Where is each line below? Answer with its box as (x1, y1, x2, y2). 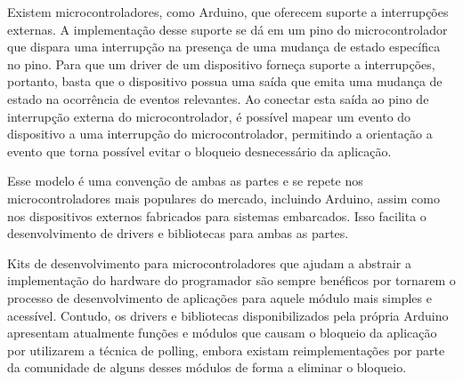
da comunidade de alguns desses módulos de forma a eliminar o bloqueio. (7, 358, 407, 377)
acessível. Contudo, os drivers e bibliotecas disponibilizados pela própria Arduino (7, 306, 449, 324)
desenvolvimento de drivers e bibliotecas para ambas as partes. (7, 224, 349, 243)
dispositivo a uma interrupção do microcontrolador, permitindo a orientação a (7, 124, 433, 143)
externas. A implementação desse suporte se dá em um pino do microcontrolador (7, 20, 448, 38)
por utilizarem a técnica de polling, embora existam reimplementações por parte (7, 340, 445, 359)
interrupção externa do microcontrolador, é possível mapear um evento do (7, 107, 411, 125)
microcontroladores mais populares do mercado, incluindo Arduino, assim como (7, 188, 440, 207)
